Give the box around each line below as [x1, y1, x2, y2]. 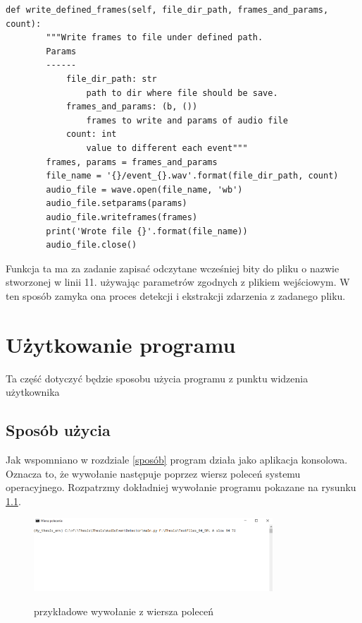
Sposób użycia [6, 419, 111, 441]
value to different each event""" [86, 143, 248, 153]
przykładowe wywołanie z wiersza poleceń [34, 603, 213, 618]
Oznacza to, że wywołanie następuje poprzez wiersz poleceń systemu [6, 466, 301, 480]
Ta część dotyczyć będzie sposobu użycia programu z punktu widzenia [6, 370, 308, 385]
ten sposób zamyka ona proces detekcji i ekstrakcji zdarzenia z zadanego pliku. [6, 288, 346, 303]
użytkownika [6, 385, 60, 399]
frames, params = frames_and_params [46, 157, 218, 167]
